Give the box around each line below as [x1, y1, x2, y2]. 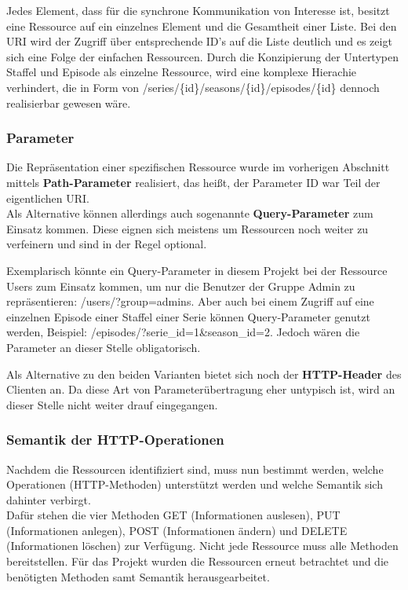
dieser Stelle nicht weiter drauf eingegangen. [6, 396, 218, 412]
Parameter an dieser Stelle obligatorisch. [6, 339, 201, 355]
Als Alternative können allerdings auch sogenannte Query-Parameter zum [6, 205, 373, 222]
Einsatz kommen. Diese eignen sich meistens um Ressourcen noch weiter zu [6, 220, 369, 236]
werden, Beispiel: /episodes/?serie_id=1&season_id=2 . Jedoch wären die [6, 324, 360, 340]
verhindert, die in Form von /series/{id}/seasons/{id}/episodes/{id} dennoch [6, 79, 380, 95]
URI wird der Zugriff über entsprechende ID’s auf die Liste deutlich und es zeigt [6, 33, 392, 49]
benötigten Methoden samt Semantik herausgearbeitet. [6, 568, 270, 585]
